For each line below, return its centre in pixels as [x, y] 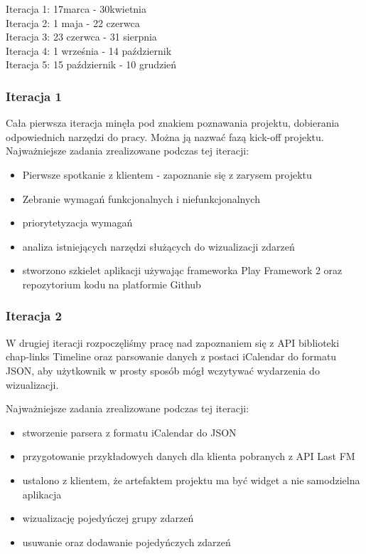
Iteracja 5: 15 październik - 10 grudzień [91, 64]
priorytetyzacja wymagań [77, 223]
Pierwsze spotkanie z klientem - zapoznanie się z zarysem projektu [167, 174]
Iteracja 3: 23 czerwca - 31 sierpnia [81, 37]
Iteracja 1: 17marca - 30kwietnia [76, 9]
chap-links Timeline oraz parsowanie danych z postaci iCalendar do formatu [171, 356]
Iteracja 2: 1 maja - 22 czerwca [73, 22]
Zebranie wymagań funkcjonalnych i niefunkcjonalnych [141, 198]
